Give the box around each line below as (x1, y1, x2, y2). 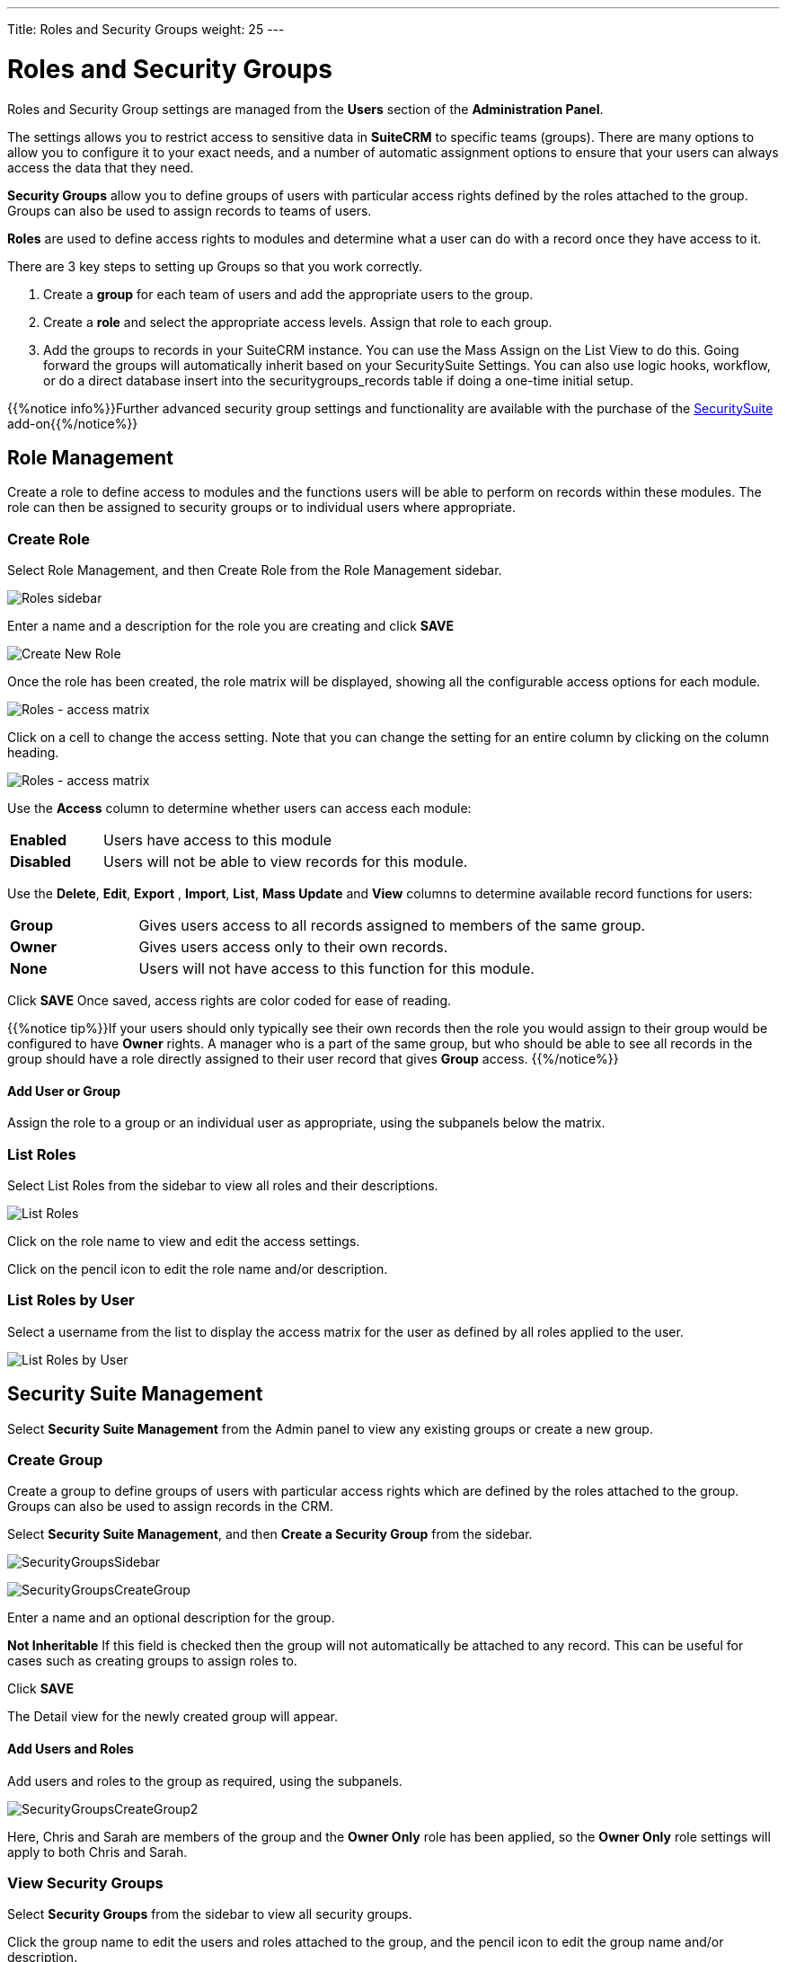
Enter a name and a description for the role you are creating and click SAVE (7, 618, 455, 634)
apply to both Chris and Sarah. (7, 1843, 188, 1860)
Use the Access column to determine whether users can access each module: (7, 800, 472, 817)
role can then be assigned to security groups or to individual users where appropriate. (7, 499, 516, 516)
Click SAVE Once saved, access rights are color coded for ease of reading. (7, 993, 452, 1009)
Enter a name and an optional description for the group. (7, 1610, 335, 1626)
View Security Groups (7, 1874, 164, 1892)
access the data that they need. (7, 159, 194, 175)
